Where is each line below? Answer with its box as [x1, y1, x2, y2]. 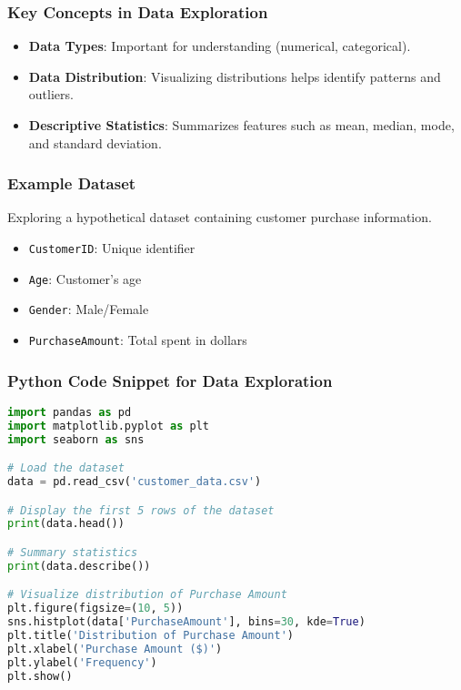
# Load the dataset [7, 462, 125, 475]
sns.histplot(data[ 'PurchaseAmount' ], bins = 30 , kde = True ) [7, 615, 366, 629]
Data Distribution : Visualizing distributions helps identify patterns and [28, 66, 441, 86]
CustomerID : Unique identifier [28, 238, 195, 257]
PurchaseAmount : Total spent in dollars [28, 330, 247, 349]
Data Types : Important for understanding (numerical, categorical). [28, 36, 411, 56]
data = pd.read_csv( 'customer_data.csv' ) [7, 475, 262, 488]
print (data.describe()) [7, 559, 151, 573]
